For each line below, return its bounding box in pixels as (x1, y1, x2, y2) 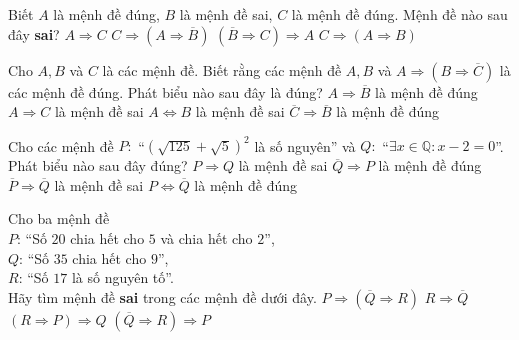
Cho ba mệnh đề (8, 208, 110, 229)
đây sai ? (8, 23, 60, 44)
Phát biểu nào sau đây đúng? (8, 155, 188, 176)
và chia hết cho (160, 228, 253, 249)
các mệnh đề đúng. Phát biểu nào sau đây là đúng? (8, 81, 323, 102)
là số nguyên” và (254, 135, 356, 156)
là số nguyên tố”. (71, 267, 174, 288)
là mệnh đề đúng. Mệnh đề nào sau (291, 4, 508, 24)
